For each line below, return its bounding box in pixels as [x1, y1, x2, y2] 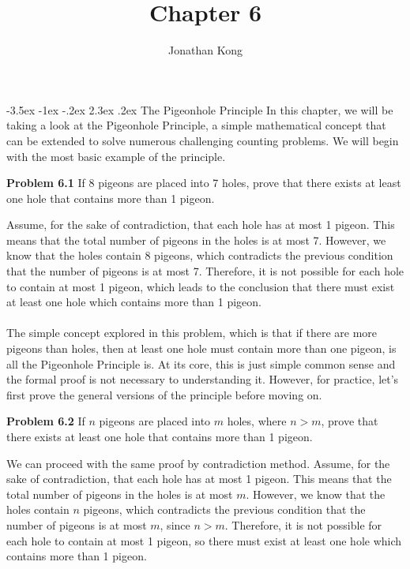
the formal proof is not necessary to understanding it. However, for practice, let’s [6, 371, 399, 387]
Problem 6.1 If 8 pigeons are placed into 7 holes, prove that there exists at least [6, 174, 401, 191]
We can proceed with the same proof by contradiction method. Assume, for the [6, 455, 390, 471]
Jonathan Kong [168, 42, 243, 58]
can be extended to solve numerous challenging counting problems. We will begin [6, 132, 399, 148]
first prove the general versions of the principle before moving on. [6, 386, 322, 402]
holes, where [227, 413, 287, 429]
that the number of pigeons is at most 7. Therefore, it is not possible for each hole [6, 263, 404, 279]
